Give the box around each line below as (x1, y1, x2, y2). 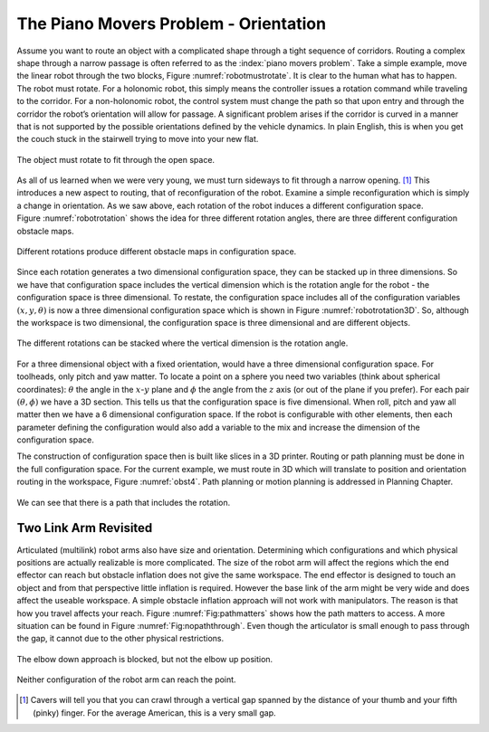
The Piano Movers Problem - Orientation (16, 14, 326, 33)
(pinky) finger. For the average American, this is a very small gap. (33, 707, 276, 718)
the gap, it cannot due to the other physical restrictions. (16, 633, 225, 644)
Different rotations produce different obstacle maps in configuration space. (16, 246, 297, 257)
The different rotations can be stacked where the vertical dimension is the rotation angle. (16, 337, 349, 348)
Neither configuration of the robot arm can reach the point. (16, 674, 236, 685)
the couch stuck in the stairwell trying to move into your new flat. (16, 134, 259, 145)
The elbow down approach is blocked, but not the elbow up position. (16, 653, 273, 664)
